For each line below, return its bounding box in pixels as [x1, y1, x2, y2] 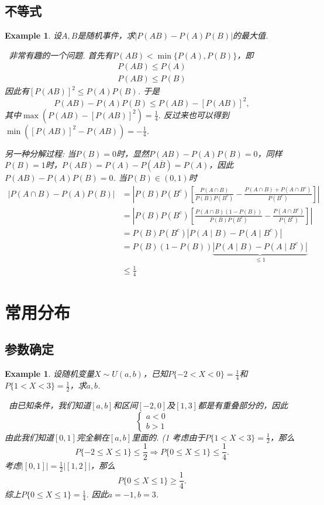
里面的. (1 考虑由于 [132, 431, 205, 443]
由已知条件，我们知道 [9, 398, 91, 411]
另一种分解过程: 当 [5, 147, 76, 159]
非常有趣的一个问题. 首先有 [9, 49, 113, 61]
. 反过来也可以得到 [158, 108, 229, 121]
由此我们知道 [5, 431, 54, 443]
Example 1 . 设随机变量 [5, 367, 95, 380]
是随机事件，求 [77, 29, 135, 42]
